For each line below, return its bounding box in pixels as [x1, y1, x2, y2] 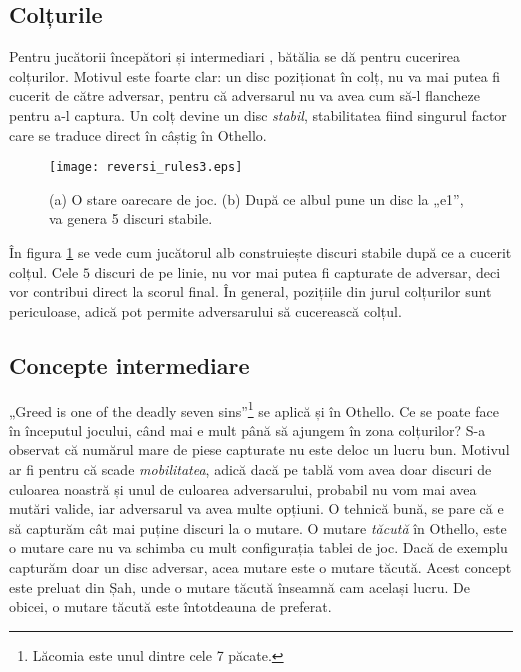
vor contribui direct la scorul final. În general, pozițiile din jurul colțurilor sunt [9, 281, 492, 302]
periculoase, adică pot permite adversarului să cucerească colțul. [9, 300, 402, 321]
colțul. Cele [9, 261, 79, 282]
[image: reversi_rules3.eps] [49, 160, 243, 175]
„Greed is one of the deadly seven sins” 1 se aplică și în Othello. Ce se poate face [9, 397, 499, 421]
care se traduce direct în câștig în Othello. [9, 124, 267, 145]
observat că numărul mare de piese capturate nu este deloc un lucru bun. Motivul [9, 439, 510, 460]
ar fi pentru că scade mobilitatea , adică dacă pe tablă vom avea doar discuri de [9, 459, 492, 480]
